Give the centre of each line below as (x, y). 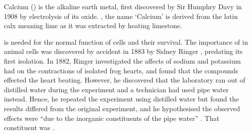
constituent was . (29, 127)
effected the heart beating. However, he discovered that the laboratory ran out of (125, 80)
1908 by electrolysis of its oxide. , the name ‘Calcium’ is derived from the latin (121, 16)
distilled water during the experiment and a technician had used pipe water (116, 89)
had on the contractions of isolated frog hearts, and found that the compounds (121, 70)
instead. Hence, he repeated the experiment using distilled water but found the (121, 99)
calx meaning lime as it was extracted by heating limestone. (93, 25)
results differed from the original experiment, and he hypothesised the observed (122, 108)
